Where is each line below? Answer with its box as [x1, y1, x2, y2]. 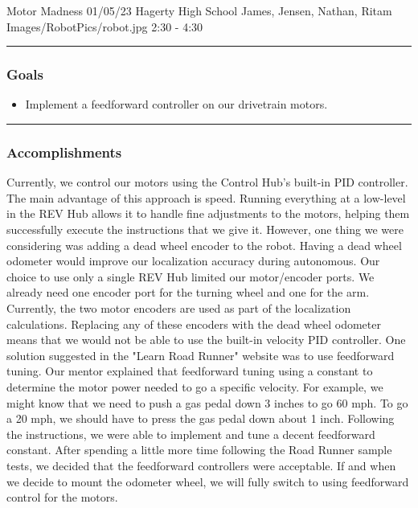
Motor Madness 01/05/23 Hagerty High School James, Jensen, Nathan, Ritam [6, 2, 392, 18]
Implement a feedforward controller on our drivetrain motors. [25, 96, 328, 113]
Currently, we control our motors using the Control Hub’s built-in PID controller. [6, 174, 408, 190]
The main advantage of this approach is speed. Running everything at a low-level [6, 189, 406, 206]
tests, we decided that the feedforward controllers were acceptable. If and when [6, 457, 396, 473]
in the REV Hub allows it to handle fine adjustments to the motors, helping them [6, 205, 410, 222]
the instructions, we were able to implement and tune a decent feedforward [6, 425, 375, 442]
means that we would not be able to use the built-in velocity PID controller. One [6, 331, 406, 348]
